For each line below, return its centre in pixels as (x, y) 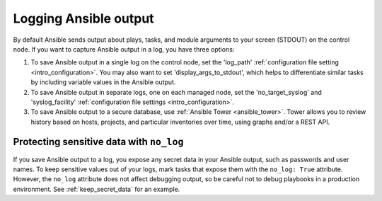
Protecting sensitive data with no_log (98, 142)
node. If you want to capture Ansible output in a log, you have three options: (124, 49)
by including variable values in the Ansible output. (103, 82)
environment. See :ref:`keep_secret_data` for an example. (97, 189)
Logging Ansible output (84, 18)
